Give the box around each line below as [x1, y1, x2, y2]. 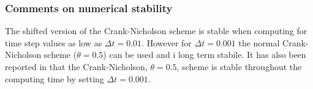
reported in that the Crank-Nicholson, [5, 60, 148, 73]
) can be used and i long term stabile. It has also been [103, 48, 306, 61]
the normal [238, 36, 280, 49]
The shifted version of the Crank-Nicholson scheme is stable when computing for [5, 24, 307, 37]
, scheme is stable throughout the [176, 60, 302, 73]
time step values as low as [5, 36, 102, 49]
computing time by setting [5, 72, 104, 85]
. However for [141, 36, 192, 49]
